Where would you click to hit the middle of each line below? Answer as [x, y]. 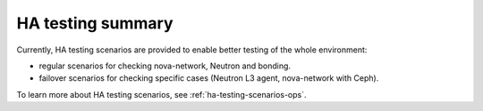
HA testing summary [95, 23]
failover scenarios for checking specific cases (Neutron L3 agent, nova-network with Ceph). [209, 78]
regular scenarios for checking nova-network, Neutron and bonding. [165, 66]
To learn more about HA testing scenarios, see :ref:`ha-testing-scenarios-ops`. [162, 94]
